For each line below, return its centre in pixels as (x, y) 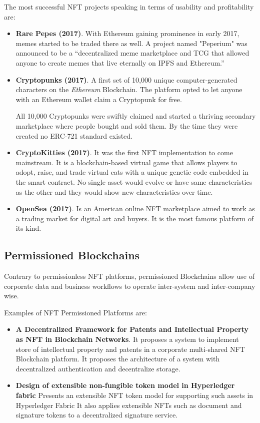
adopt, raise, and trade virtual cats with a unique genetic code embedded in (132, 172)
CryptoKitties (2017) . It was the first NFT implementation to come (124, 152)
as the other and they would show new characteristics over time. (114, 191)
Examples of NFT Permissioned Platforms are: (75, 312)
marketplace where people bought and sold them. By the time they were (127, 125)
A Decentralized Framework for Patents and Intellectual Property (132, 329)
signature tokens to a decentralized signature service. (97, 415)
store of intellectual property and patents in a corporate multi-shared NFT (130, 349)
